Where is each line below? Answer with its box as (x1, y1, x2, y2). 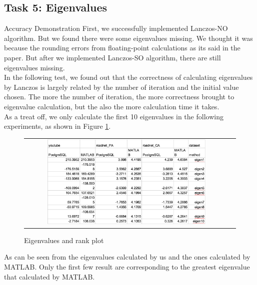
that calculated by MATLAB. (4, 271, 95, 282)
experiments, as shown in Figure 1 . (4, 121, 111, 131)
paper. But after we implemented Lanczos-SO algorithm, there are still (4, 52, 221, 62)
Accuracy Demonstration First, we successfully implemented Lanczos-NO (4, 23, 228, 33)
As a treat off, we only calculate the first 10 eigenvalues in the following (4, 111, 223, 121)
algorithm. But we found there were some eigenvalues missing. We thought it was (4, 32, 253, 43)
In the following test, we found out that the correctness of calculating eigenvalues (4, 72, 253, 82)
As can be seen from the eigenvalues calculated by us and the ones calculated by (4, 252, 250, 262)
